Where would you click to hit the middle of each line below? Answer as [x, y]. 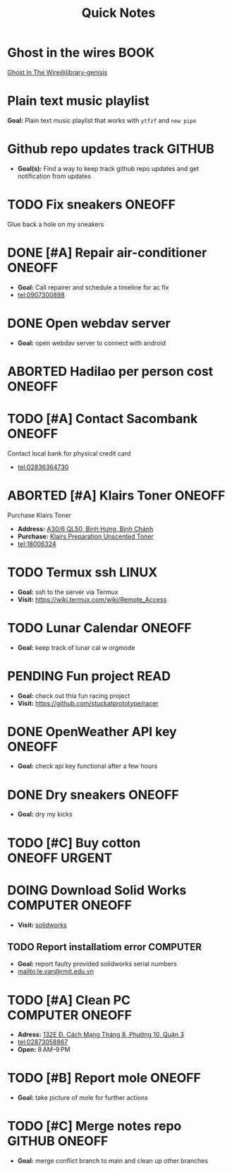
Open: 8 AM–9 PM [44, 1050]
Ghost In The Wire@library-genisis [57, 72]
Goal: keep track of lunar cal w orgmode [76, 647]
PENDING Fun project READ [89, 676]
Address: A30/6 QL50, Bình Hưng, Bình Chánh [85, 528]
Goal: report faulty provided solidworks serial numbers [97, 964]
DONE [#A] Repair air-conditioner [107, 253]
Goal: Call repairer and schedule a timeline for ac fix [93, 287]
